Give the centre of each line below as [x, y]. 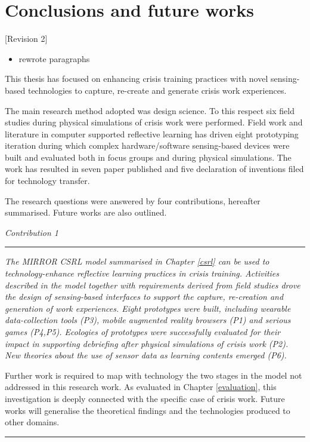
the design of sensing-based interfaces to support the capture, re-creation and [144, 297]
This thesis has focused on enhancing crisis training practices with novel [137, 79]
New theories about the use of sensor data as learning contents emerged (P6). [146, 355]
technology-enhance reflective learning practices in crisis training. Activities [142, 273]
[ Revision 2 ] [26, 39]
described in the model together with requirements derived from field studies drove [153, 285]
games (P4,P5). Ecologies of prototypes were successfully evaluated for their [143, 331]
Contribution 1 [32, 232]
